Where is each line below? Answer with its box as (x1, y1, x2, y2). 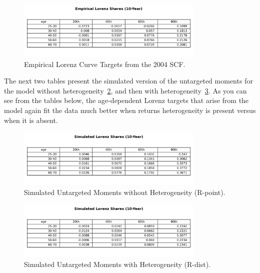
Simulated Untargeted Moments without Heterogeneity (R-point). (24, 186, 225, 197)
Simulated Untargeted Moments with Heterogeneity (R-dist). (24, 258, 210, 269)
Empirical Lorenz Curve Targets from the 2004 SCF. (24, 58, 185, 69)
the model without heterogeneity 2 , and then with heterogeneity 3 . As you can (4, 85, 247, 95)
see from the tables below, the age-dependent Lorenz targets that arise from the (4, 95, 249, 105)
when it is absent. (4, 114, 58, 125)
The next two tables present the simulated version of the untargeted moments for (4, 75, 253, 86)
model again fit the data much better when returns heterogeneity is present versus (4, 104, 256, 115)
